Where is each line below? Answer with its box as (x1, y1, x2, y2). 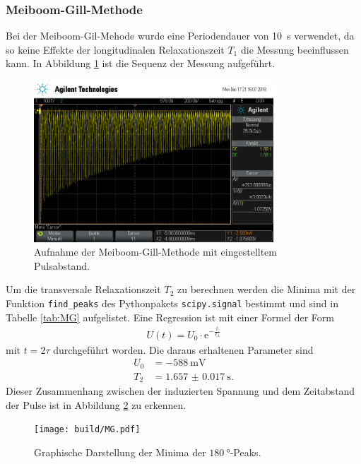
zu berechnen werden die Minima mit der (177, 282, 356, 297)
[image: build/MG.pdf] (34, 424, 141, 435)
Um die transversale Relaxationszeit (6, 282, 161, 297)
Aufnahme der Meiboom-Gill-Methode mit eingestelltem (34, 244, 277, 259)
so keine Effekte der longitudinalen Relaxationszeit (6, 42, 225, 56)
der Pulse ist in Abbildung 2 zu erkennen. (6, 397, 187, 412)
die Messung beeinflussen (240, 42, 349, 56)
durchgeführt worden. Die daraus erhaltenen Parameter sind (53, 342, 314, 357)
